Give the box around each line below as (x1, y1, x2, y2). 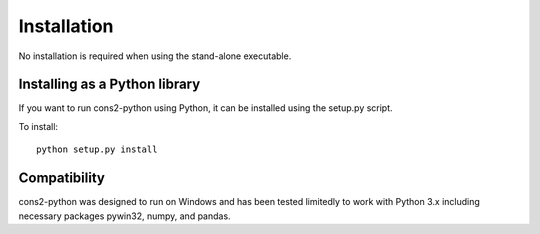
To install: (18, 120, 59, 132)
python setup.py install (36, 144, 158, 155)
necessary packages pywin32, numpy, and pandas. (18, 210, 231, 222)
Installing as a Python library (18, 76, 201, 93)
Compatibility (18, 170, 105, 187)
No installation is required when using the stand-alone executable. (18, 50, 292, 62)
